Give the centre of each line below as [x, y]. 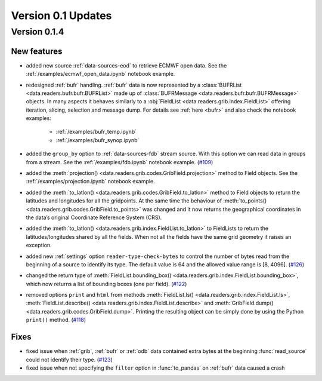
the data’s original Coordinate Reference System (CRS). [94, 217]
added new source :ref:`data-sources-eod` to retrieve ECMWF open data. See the [126, 65]
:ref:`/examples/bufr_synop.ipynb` [97, 140]
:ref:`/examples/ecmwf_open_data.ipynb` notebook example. [100, 74]
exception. [39, 245]
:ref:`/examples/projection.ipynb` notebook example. [90, 182]
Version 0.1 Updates [61, 16]
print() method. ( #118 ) [56, 320]
